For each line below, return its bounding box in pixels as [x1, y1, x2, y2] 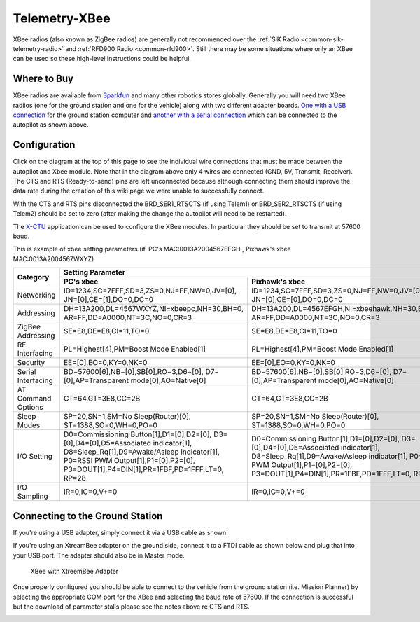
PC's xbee [63, 277, 99, 286]
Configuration [13, 139, 76, 151]
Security [17, 358, 45, 368]
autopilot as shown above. [13, 120, 89, 129]
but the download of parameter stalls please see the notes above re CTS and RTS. [13, 602, 250, 611]
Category [17, 272, 50, 282]
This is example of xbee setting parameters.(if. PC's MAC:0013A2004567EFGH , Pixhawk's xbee [13, 245, 291, 254]
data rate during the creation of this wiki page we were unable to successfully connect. [13, 186, 265, 195]
